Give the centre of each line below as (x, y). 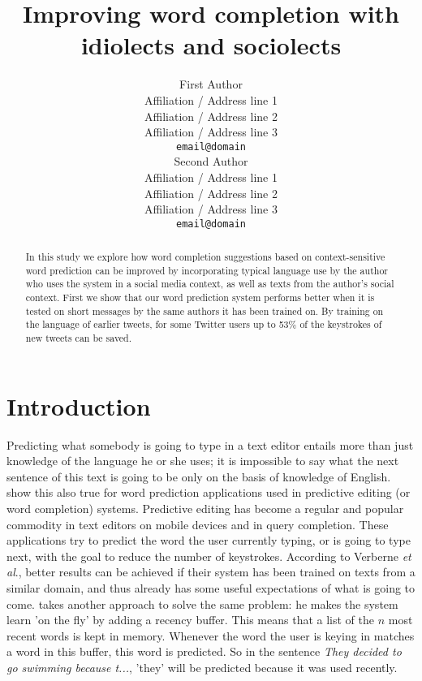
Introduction (79, 405)
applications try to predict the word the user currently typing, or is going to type (209, 540)
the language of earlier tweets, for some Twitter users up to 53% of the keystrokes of (204, 324)
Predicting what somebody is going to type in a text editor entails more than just (210, 444)
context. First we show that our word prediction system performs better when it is (200, 297)
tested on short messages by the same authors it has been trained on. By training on (205, 310)
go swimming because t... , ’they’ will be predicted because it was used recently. (202, 668)
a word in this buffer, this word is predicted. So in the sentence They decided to (204, 651)
